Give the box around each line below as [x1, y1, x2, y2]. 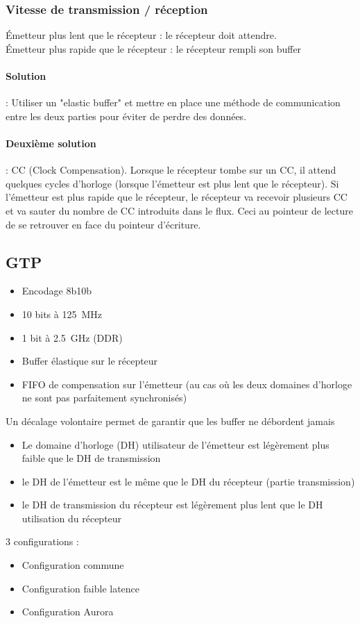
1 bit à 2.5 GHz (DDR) [22, 330, 123, 344]
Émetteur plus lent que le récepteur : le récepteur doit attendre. [6, 28, 277, 42]
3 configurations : [6, 534, 79, 549]
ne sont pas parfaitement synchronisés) [22, 390, 187, 405]
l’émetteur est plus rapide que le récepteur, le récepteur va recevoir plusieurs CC [6, 190, 348, 204]
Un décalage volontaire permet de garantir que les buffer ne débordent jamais [6, 413, 335, 428]
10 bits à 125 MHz [22, 306, 102, 321]
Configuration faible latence [22, 581, 140, 595]
